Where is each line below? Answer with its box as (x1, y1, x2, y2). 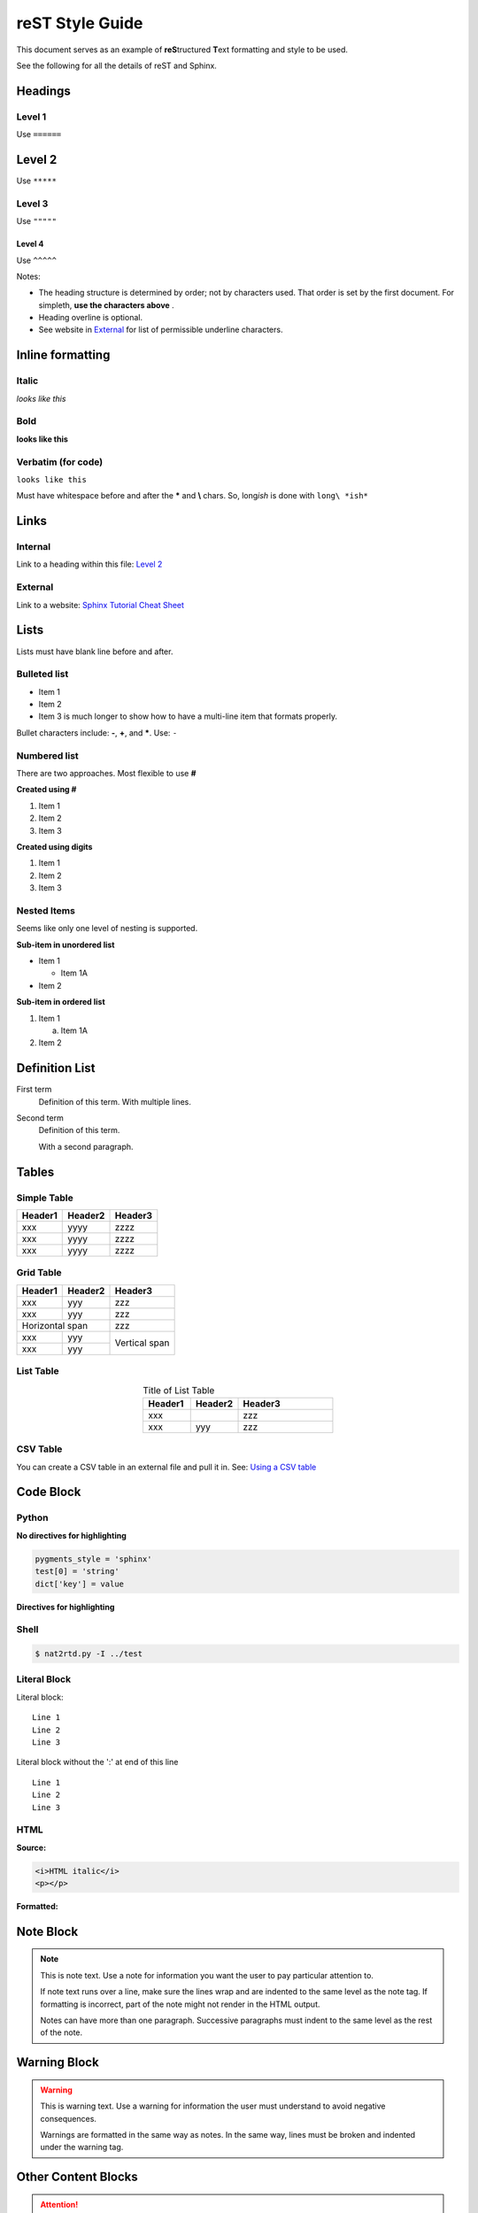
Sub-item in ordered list (16, 997, 105, 1007)
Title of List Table (143, 1384, 215, 1396)
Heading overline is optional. (38, 312, 143, 323)
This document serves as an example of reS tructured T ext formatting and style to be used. (16, 44, 349, 55)
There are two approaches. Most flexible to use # (16, 767, 197, 778)
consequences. (40, 2113, 97, 2124)
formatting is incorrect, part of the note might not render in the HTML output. (40, 1999, 320, 2009)
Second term (16, 1113, 64, 1123)
